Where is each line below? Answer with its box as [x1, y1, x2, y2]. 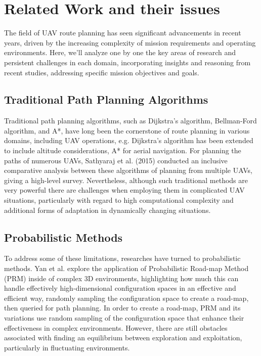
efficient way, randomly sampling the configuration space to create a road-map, [4, 292, 249, 303]
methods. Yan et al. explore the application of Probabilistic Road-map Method [4, 263, 249, 274]
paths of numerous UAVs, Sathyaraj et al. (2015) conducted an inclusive [4, 155, 228, 165]
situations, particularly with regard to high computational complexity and [4, 195, 234, 205]
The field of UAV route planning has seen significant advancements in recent [4, 27, 241, 38]
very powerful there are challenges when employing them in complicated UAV [4, 185, 245, 195]
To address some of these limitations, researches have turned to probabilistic [4, 253, 241, 263]
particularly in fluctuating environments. [4, 342, 130, 352]
